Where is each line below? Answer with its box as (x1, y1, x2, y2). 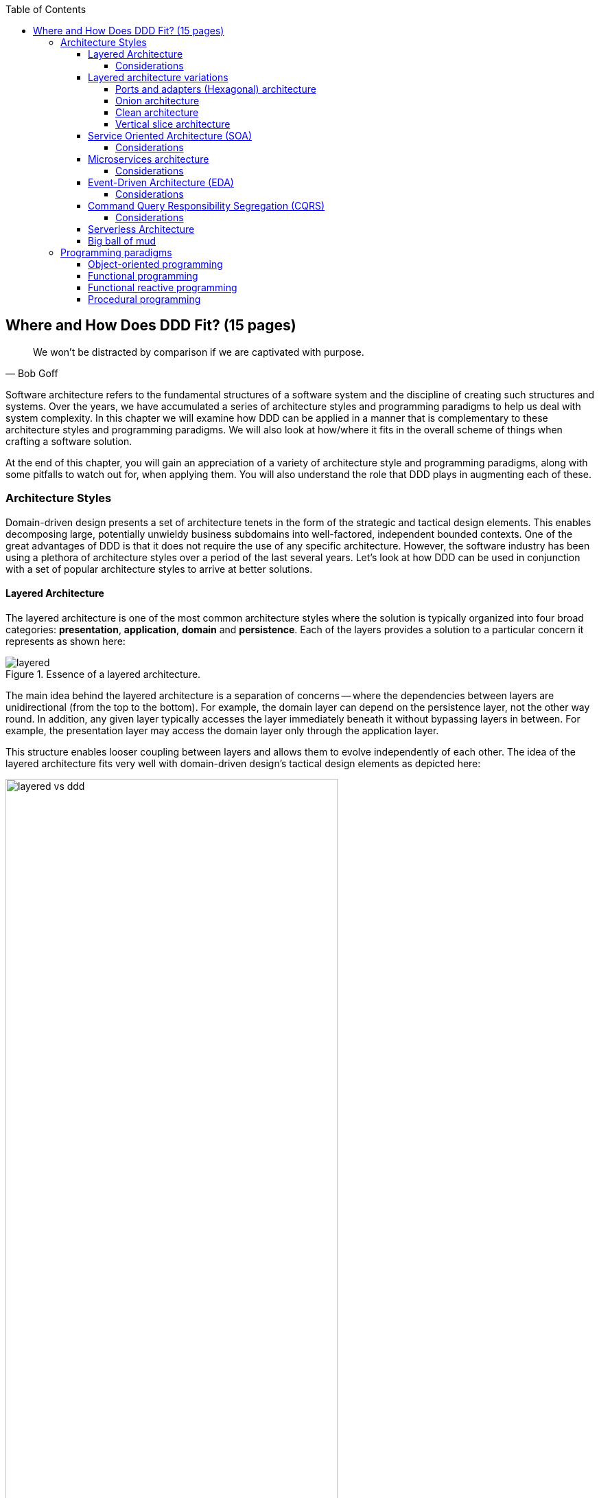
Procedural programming (88, 293, 201, 305)
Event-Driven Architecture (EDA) (88, 177, 234, 188)
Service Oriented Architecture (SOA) (88, 130, 252, 141)
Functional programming (88, 270, 198, 282)
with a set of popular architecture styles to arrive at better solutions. (5, 563, 313, 575)
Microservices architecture (88, 153, 209, 165)
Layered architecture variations (88, 71, 228, 83)
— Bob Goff (5, 367, 58, 379)
